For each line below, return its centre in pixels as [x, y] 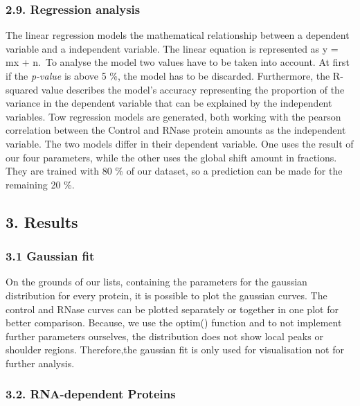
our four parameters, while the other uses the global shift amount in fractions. [171, 157]
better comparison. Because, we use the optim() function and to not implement [174, 323]
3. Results [42, 221]
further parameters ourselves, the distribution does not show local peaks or [164, 336]
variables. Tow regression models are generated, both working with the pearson [173, 116]
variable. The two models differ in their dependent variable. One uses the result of [180, 143]
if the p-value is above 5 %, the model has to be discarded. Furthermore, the [168, 76]
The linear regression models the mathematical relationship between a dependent [178, 35]
